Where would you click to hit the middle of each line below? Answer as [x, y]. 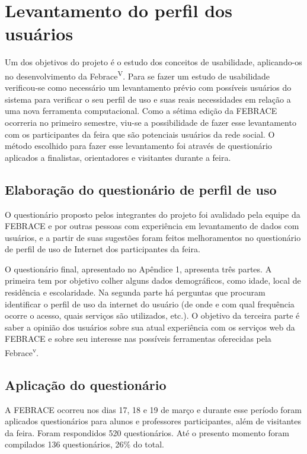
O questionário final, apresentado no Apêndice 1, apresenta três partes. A [138, 269]
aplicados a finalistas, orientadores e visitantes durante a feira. [118, 157]
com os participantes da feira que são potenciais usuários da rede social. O [140, 134]
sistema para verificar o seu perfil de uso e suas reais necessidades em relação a [148, 99]
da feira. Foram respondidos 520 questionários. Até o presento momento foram [147, 432]
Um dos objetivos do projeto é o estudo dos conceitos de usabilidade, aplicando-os [153, 62]
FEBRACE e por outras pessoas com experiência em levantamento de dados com [152, 226]
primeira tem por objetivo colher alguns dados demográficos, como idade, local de [153, 280]
